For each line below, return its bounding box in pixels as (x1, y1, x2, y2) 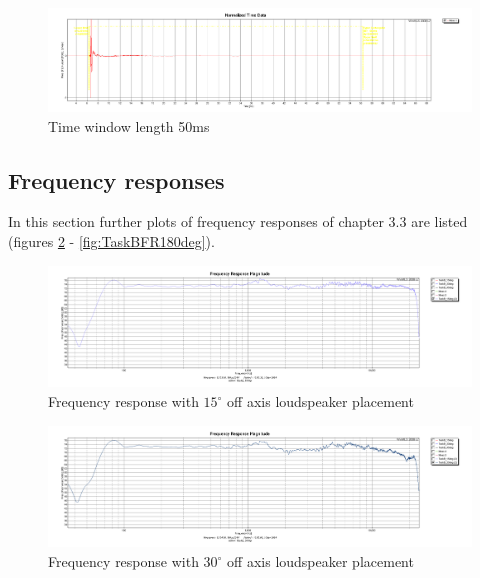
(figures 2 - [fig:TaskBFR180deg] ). (8, 231, 215, 252)
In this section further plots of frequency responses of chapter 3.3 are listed (8, 211, 468, 232)
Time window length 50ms (48, 115, 210, 136)
